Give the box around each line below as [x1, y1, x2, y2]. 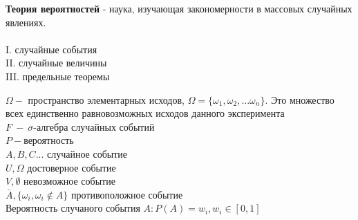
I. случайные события [6, 42, 97, 56]
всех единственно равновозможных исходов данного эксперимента [6, 106, 285, 120]
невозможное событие [23, 174, 115, 188]
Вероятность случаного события [6, 201, 140, 215]
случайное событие [47, 146, 128, 161]
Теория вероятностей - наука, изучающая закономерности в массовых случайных [6, 1, 352, 15]
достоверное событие [27, 160, 116, 174]
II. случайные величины [6, 55, 107, 70]
